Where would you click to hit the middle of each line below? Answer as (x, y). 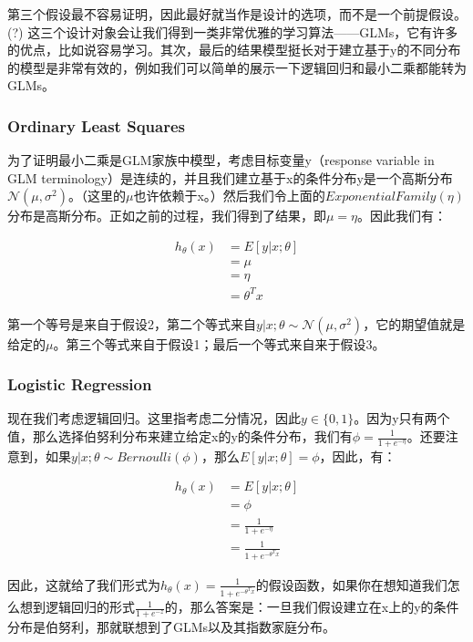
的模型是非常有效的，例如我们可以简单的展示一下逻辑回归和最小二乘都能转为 (237, 67)
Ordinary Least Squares (96, 125)
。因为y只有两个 (402, 418)
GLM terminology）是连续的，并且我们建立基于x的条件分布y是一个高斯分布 (230, 177)
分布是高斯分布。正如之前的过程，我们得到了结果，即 (167, 216)
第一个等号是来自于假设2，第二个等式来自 (132, 323)
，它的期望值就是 (414, 323)
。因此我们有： (402, 216)
